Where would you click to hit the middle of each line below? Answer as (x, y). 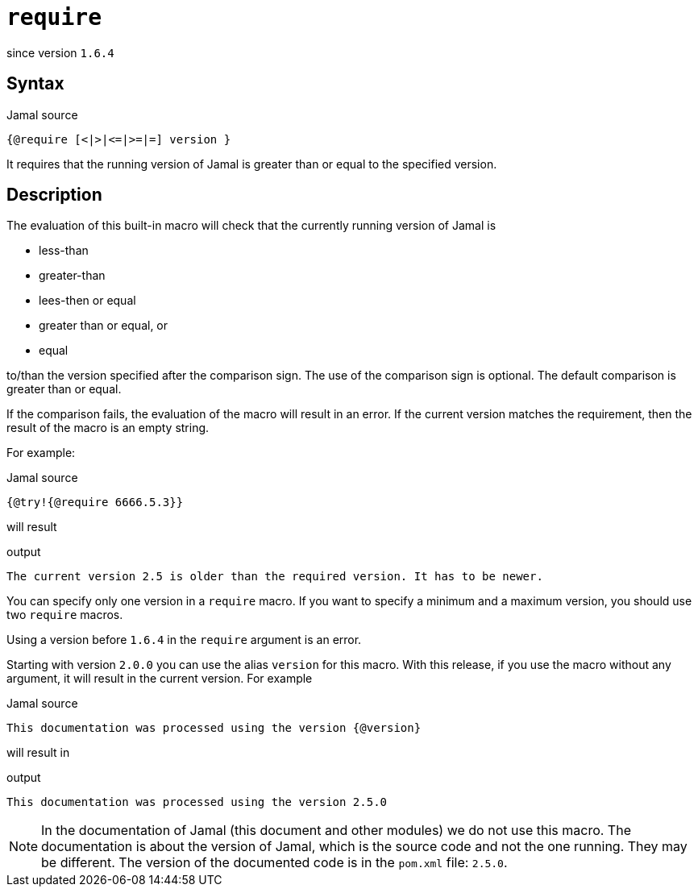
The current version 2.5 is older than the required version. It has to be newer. (275, 577)
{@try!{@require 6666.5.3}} (95, 503)
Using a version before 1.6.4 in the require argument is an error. (184, 640)
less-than (64, 251)
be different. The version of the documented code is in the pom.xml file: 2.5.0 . (274, 863)
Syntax (35, 84)
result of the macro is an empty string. (108, 428)
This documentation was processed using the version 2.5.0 (197, 802)
